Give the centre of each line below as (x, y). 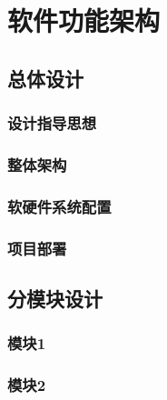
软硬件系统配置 (59, 206)
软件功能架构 (84, 20)
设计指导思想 (52, 123)
